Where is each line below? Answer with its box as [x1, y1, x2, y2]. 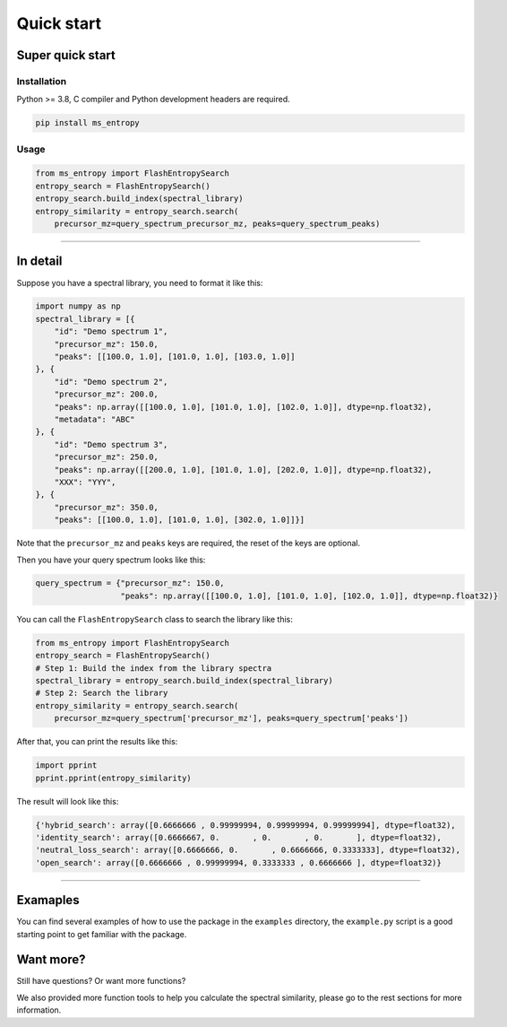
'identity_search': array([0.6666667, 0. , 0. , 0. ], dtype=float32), [35, 832, 443, 842]
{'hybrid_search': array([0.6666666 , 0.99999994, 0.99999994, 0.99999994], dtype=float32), [35, 820, 456, 830]
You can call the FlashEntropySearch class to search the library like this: [16, 614, 293, 624]
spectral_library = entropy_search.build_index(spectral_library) [35, 675, 333, 686]
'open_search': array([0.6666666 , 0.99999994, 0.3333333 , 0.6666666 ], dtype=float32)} [35, 857, 443, 867]
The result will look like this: [16, 796, 119, 806]
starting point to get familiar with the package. [16, 928, 187, 939]
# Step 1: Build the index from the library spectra [35, 663, 272, 673]
